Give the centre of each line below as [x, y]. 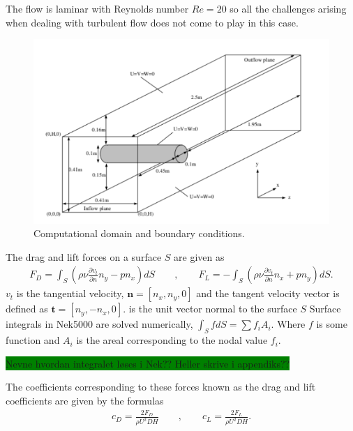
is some [332, 324]
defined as [27, 309]
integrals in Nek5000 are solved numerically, [99, 324]
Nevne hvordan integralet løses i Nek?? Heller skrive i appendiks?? [148, 363]
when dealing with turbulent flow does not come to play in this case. [152, 22]
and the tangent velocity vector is [268, 293]
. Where [288, 324]
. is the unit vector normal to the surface [210, 309]
